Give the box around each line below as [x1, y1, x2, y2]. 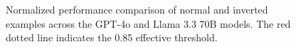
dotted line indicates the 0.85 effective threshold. [6, 30, 218, 45]
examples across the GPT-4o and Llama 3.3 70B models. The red [6, 16, 291, 31]
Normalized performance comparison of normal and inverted [6, 2, 268, 16]
